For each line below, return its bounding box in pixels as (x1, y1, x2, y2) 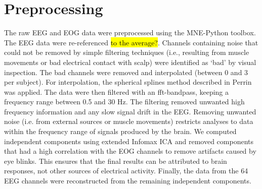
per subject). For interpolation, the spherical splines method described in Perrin (4, 77, 252, 87)
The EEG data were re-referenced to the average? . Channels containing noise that (4, 37, 258, 47)
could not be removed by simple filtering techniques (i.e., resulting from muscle (4, 47, 249, 57)
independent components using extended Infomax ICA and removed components (4, 136, 254, 146)
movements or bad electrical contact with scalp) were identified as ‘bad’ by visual (4, 56, 256, 67)
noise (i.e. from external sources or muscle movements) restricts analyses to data (4, 116, 253, 127)
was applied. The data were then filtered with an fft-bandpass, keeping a (4, 86, 229, 97)
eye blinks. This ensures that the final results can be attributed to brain (4, 155, 227, 166)
